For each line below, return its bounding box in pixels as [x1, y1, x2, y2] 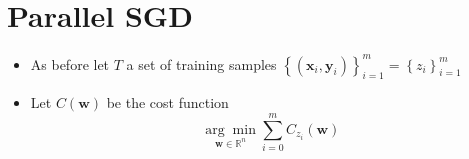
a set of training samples [126, 53, 277, 74]
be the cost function [106, 92, 229, 113]
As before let [30, 53, 110, 74]
